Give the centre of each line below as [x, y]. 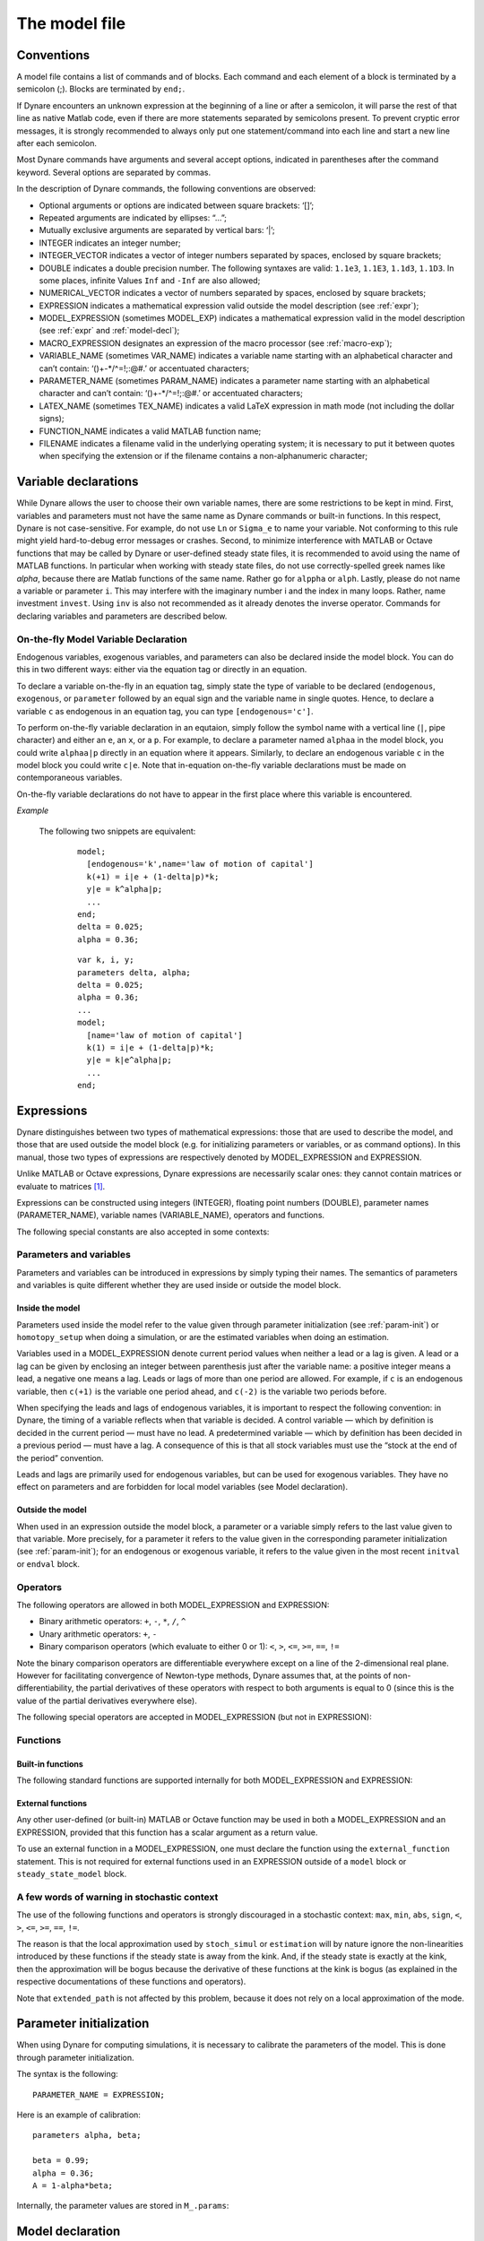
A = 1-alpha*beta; [73, 2185]
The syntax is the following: [67, 2074]
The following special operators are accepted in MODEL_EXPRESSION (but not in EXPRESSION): [194, 1718]
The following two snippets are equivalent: [117, 831]
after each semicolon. [57, 143]
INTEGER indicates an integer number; [110, 243]
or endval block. [48, 1563]
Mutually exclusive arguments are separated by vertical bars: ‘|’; [157, 230]
